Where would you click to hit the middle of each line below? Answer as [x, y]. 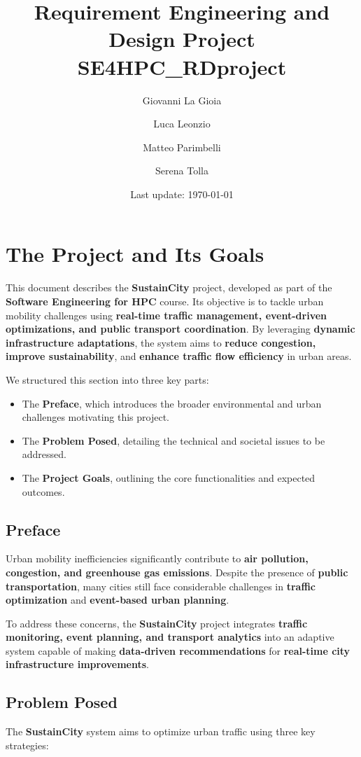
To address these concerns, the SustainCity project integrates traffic [157, 623]
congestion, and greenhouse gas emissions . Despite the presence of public [177, 572]
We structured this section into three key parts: [107, 379]
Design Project [182, 39]
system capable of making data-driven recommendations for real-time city [178, 650]
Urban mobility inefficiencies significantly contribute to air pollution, [157, 558]
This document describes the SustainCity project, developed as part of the [169, 287]
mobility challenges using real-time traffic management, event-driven [167, 315]
